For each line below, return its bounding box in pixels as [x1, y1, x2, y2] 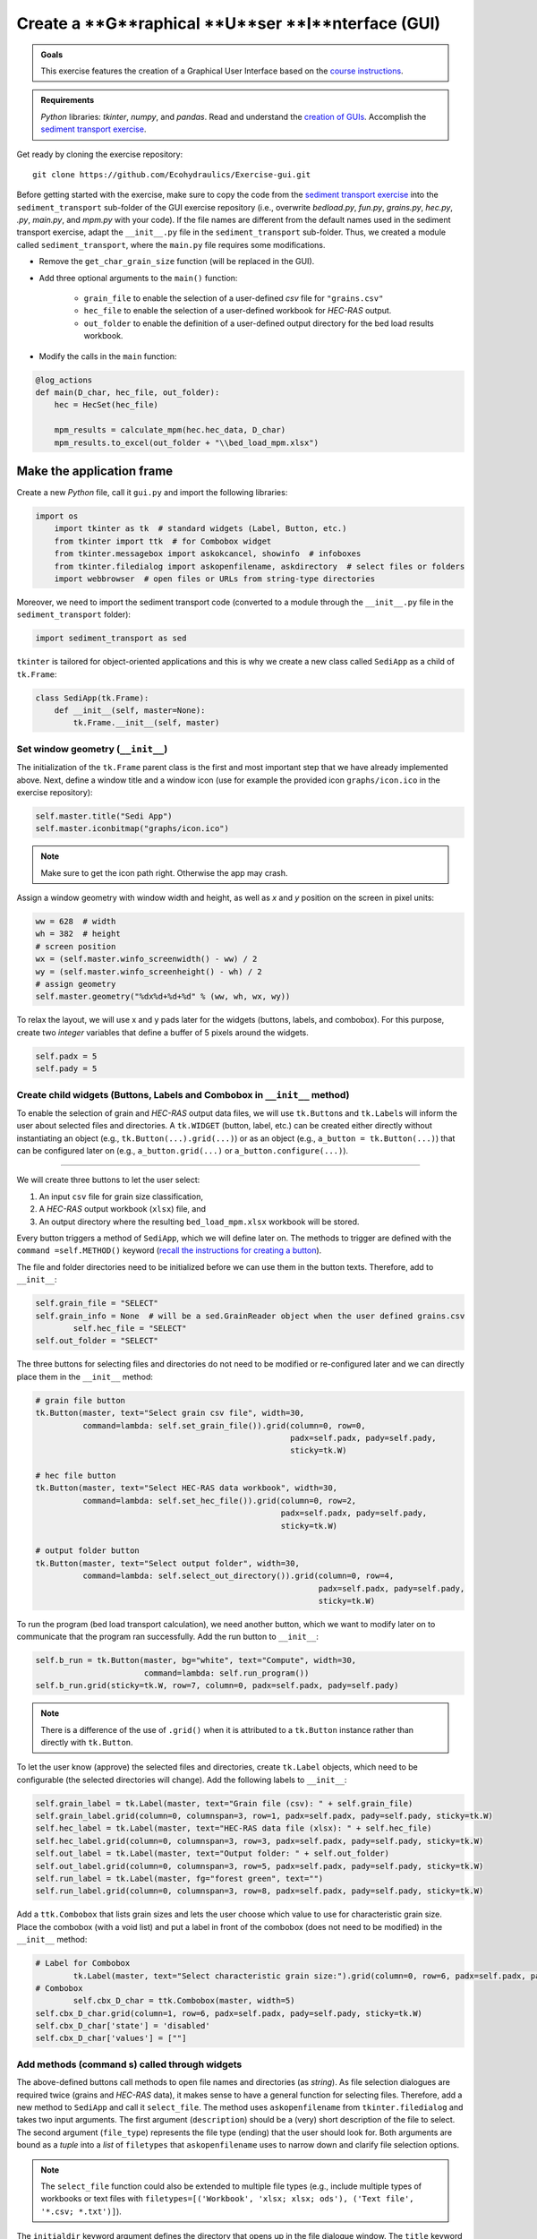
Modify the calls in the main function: [38, 350, 177, 362]
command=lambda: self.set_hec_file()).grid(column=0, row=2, [81, 1496, 357, 1506]
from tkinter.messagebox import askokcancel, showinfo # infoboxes [54, 549, 362, 559]
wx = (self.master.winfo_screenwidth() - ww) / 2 [35, 954, 258, 965]
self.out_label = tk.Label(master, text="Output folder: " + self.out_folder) [35, 1849, 389, 1858]
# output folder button [35, 1546, 141, 1556]
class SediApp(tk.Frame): [35, 692, 149, 703]
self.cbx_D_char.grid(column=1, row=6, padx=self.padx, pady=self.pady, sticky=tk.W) [35, 2008, 422, 2019]
